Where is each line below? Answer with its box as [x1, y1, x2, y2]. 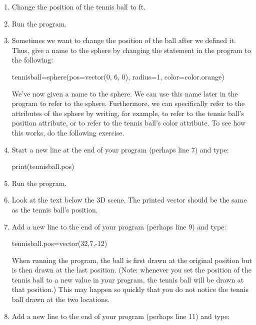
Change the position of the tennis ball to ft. [11, 1, 146, 11]
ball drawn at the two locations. [11, 294, 110, 304]
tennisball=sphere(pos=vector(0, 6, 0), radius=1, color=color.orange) [11, 71, 224, 81]
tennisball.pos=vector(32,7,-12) [11, 238, 107, 248]
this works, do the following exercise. [11, 127, 124, 137]
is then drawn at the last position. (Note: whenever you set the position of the [11, 264, 251, 275]
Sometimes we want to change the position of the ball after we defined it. [11, 35, 236, 45]
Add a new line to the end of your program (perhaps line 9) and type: [11, 221, 226, 231]
